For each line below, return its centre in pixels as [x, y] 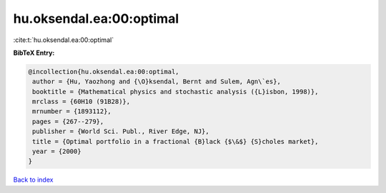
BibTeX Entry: [34, 53]
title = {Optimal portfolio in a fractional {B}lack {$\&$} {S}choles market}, [175, 141]
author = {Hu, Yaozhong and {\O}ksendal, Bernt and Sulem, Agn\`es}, [157, 82]
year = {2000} [57, 152]
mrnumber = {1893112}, [72, 111]
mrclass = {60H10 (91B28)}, [81, 102]
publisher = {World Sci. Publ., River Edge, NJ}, [121, 131]
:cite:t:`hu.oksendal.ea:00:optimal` [64, 40]
